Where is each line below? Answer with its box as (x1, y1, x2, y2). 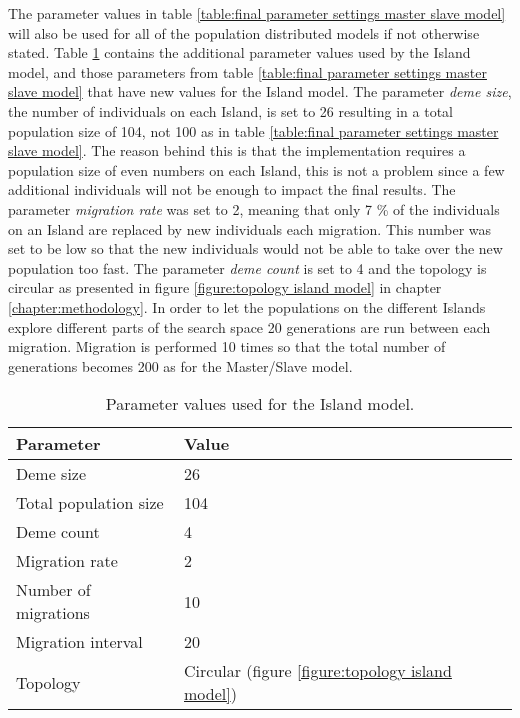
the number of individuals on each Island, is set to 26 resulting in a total (8, 100, 453, 121)
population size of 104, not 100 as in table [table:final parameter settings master (8, 120, 499, 141)
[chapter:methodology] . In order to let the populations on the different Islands (8, 296, 486, 317)
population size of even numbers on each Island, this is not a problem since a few (8, 159, 505, 180)
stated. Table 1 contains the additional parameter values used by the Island (8, 42, 471, 63)
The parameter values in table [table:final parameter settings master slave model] (8, 3, 506, 23)
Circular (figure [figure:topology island (184, 659, 452, 683)
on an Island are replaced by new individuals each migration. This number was (8, 218, 492, 239)
